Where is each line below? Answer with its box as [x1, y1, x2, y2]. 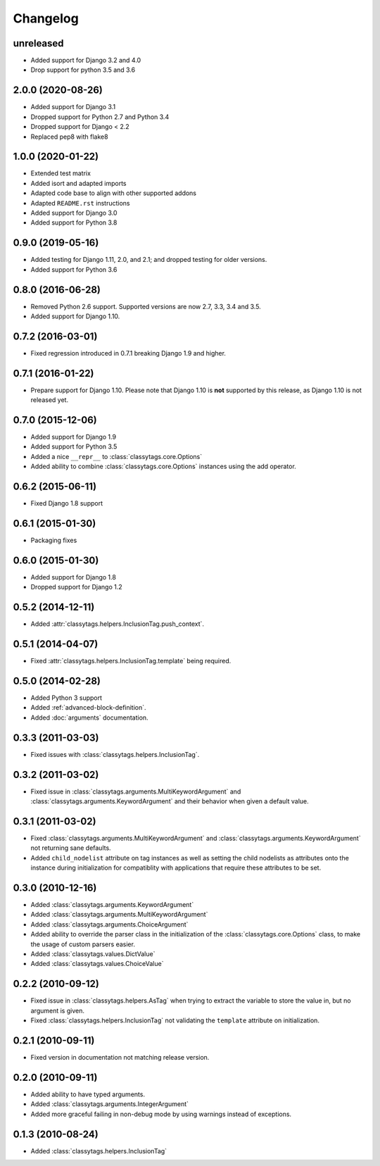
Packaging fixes [30, 536, 77, 545]
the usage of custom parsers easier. [30, 940, 135, 948]
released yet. [30, 396, 69, 404]
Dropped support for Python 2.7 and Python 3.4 [30, 113, 170, 121]
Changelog [13, 11, 79, 26]
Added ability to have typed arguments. [30, 1090, 146, 1098]
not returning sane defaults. [30, 844, 112, 852]
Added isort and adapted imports [30, 179, 127, 187]
